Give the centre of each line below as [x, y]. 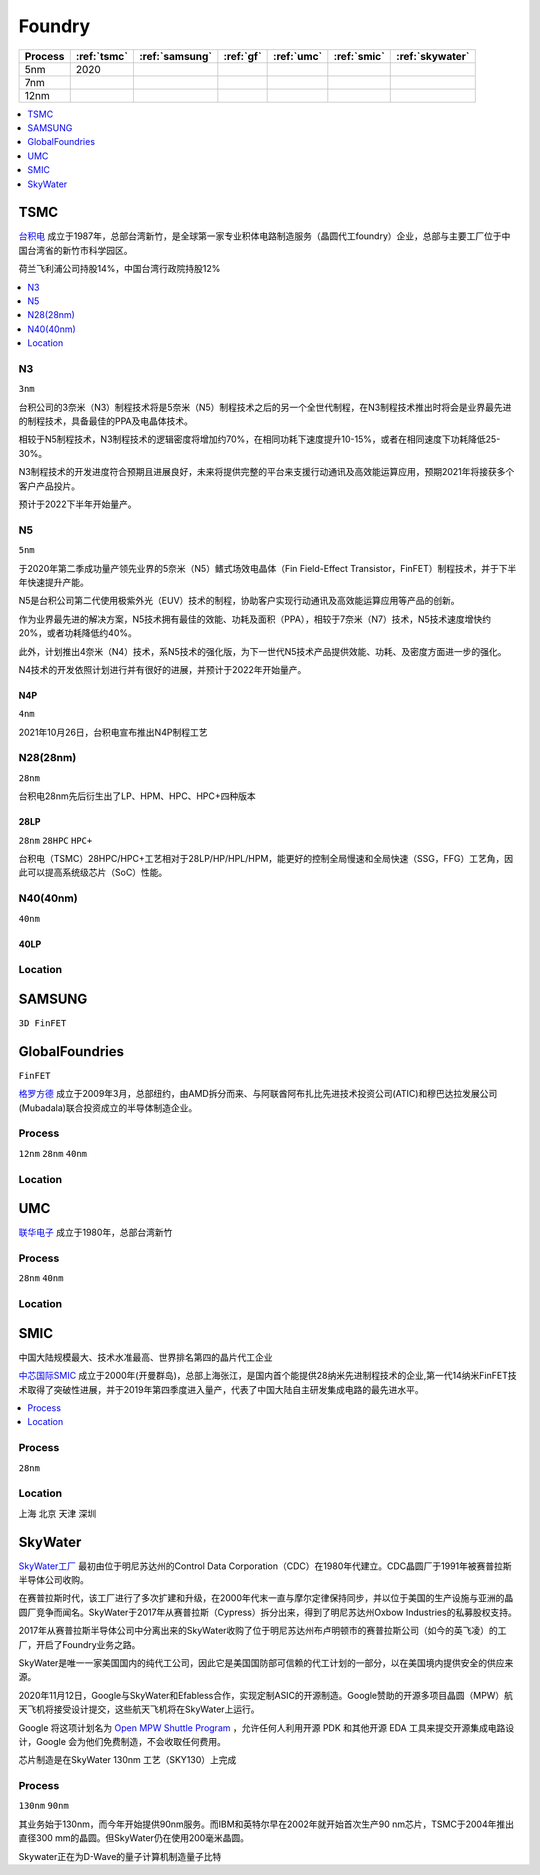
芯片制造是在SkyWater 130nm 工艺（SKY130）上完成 [127, 1760]
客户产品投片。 [49, 486]
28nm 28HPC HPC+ [55, 840]
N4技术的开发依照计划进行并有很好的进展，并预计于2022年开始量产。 [162, 669]
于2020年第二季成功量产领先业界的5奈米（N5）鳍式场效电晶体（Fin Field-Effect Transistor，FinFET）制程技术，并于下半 [267, 568]
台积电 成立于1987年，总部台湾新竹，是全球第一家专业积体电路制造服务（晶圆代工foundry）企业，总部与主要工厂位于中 [264, 236]
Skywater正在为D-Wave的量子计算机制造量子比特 [120, 1856]
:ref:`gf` [242, 56]
